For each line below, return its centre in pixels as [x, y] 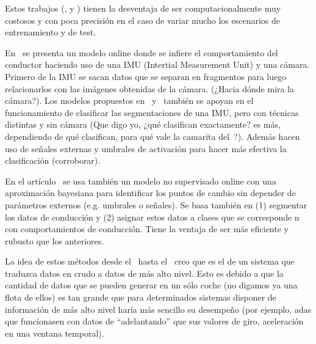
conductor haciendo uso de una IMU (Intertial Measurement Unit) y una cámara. [157, 64]
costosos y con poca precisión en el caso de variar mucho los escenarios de [143, 20]
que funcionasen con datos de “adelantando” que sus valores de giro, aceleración [154, 321]
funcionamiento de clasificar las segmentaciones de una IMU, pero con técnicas [152, 112]
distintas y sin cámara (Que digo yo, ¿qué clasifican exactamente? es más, [143, 124]
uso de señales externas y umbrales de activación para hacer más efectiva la [146, 148]
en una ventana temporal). [55, 333]
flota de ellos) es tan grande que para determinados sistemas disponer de [141, 297]
